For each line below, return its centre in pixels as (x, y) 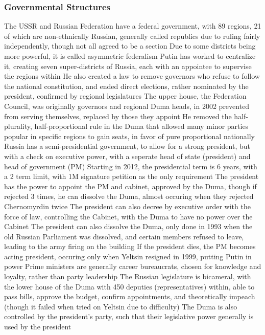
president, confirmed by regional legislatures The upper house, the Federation (125, 96)
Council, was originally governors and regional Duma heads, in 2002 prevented (127, 106)
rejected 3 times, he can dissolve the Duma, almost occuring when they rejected (129, 196)
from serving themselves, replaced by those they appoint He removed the (118, 116)
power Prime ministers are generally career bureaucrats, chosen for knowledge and (133, 266)
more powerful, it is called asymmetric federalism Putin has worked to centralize (130, 56)
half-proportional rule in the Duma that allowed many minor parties (141, 126)
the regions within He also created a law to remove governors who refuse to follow (132, 76)
